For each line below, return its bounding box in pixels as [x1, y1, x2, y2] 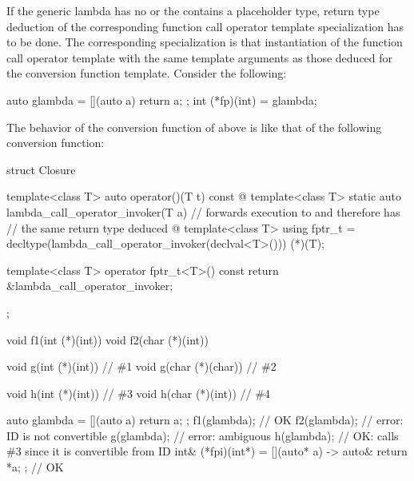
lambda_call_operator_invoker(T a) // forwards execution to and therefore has [6, 203, 400, 220]
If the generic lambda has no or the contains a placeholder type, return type [6, 2, 380, 18]
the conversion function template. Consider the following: [6, 65, 287, 81]
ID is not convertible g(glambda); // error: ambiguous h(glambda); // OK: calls [6, 427, 399, 443]
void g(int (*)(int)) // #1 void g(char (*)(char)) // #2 [6, 358, 277, 375]
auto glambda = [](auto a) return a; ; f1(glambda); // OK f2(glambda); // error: [6, 411, 404, 428]
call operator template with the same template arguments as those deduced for [6, 49, 393, 66]
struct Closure [6, 161, 76, 177]
